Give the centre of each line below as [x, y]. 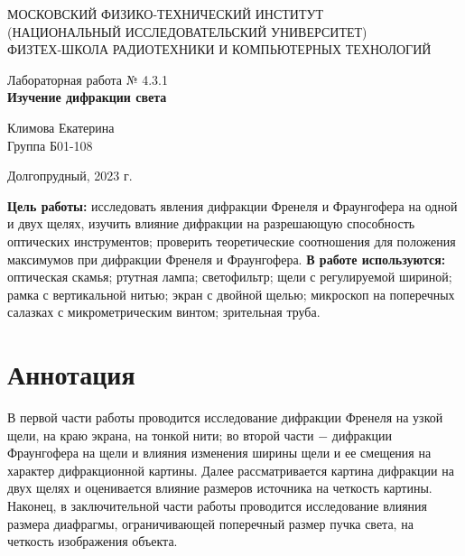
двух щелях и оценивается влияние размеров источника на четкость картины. [220, 488]
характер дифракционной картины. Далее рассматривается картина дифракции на [231, 470]
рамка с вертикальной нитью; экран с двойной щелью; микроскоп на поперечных [231, 294]
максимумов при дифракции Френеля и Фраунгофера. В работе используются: [227, 259]
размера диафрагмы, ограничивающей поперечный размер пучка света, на [210, 523]
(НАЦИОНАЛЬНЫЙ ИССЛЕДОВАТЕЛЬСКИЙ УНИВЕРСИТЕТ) [187, 31]
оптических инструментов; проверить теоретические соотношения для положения [232, 241]
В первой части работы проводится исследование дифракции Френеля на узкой [225, 417]
